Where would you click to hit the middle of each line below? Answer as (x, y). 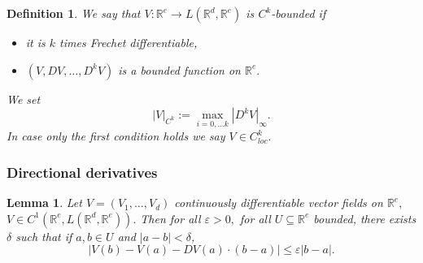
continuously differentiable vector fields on (279, 203)
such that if (44, 236)
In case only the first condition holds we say (116, 136)
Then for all (170, 218)
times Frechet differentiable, (129, 42)
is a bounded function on (179, 69)
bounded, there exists (365, 218)
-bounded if (299, 13)
